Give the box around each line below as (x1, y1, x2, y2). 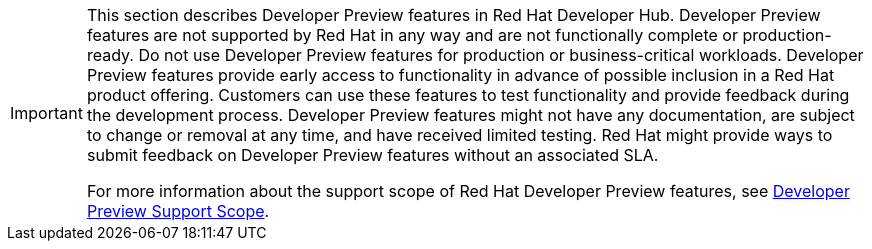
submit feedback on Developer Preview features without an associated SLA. (86, 145, 659, 165)
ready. (86, 45, 134, 65)
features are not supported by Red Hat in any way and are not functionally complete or (86, 25, 738, 45)
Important (10, 103, 83, 123)
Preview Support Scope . (86, 201, 270, 221)
